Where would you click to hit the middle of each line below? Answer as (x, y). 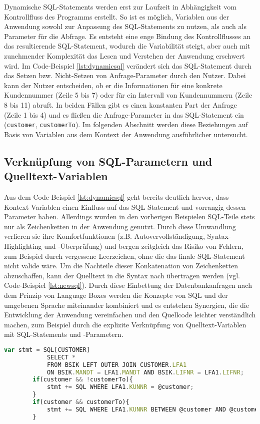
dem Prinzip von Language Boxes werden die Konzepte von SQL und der (116, 295)
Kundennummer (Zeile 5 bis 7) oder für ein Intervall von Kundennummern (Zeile (128, 95)
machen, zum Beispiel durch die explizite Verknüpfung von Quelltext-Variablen (125, 324)
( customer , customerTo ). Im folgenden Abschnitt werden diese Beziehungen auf (126, 124)
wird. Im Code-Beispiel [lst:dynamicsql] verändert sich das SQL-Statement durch (128, 65)
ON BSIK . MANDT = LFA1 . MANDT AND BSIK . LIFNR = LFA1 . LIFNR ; (145, 372)
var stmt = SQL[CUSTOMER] (47, 350)
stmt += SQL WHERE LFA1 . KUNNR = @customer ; (120, 387)
